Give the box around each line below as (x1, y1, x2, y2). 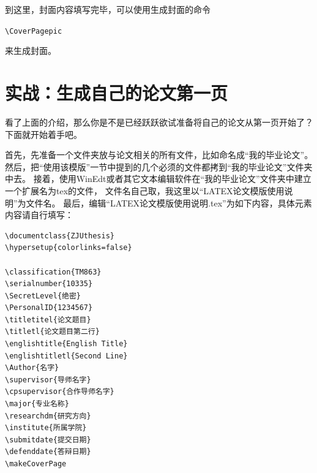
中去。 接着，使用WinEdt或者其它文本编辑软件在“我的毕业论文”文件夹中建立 (5, 172, 311, 185)
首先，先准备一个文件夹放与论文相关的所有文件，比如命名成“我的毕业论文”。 (5, 148, 313, 161)
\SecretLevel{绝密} (5, 291, 81, 300)
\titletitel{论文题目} (5, 315, 91, 324)
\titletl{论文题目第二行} (5, 327, 100, 336)
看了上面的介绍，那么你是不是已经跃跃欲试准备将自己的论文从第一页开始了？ (5, 115, 313, 128)
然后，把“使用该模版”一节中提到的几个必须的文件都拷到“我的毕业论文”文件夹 (5, 160, 313, 173)
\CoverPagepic (5, 26, 62, 36)
